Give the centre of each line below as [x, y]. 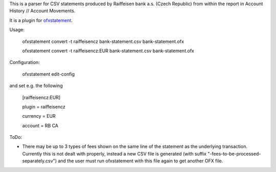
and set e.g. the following [36, 86]
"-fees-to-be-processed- [234, 154]
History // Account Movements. [42, 11]
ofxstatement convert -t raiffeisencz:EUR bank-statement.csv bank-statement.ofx [108, 51]
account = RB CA [40, 125]
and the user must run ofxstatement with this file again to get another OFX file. [141, 161]
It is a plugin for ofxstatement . [41, 20]
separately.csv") [40, 161]
